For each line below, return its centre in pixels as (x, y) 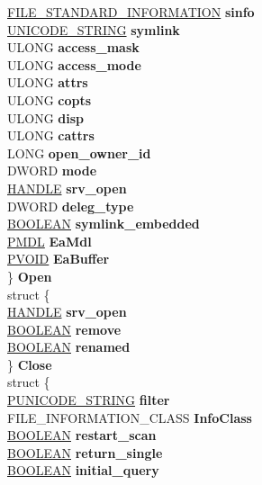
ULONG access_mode (74, 64)
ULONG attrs (48, 82)
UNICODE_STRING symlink (94, 29)
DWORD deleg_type (71, 206)
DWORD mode (52, 171)
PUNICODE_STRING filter (89, 400)
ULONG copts (50, 99)
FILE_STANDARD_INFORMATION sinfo (131, 12)
